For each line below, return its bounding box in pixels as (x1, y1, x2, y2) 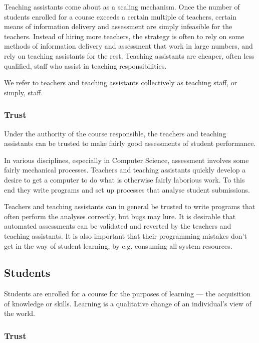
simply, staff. (4, 87, 43, 97)
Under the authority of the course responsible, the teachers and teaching (4, 128, 226, 138)
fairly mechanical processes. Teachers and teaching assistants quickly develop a (4, 164, 246, 175)
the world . (4, 308, 35, 318)
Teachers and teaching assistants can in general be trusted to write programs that (4, 201, 255, 212)
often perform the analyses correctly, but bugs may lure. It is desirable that (4, 211, 236, 221)
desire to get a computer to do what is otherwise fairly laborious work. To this (4, 174, 245, 185)
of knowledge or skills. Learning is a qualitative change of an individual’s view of (4, 298, 251, 308)
